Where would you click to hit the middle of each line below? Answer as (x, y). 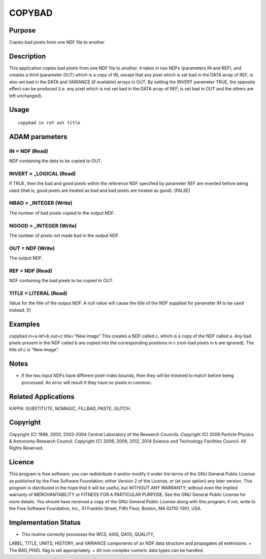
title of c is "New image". (34, 350)
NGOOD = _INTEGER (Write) (43, 225)
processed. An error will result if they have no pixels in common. (87, 382)
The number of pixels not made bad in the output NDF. (65, 235)
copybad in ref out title (49, 123)
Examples (25, 324)
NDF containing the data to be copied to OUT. (55, 161)
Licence (22, 462)
